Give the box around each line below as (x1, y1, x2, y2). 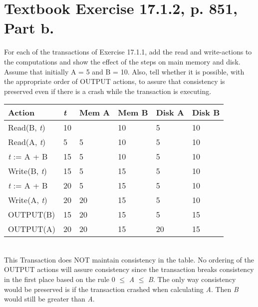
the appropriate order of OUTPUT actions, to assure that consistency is (4, 76, 225, 86)
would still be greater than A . (4, 293, 95, 304)
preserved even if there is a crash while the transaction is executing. (4, 85, 212, 96)
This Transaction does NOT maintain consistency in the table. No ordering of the (4, 254, 255, 264)
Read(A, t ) (8, 136, 46, 148)
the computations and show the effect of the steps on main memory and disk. (4, 56, 241, 66)
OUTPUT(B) (8, 208, 55, 220)
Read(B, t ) (8, 121, 45, 133)
